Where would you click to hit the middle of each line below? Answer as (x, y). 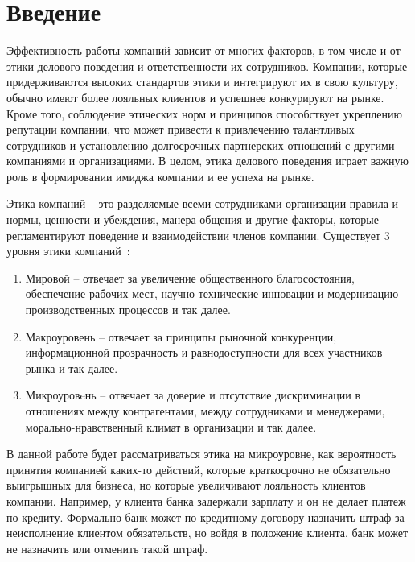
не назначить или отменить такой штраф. (107, 548)
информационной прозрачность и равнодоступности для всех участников (204, 352)
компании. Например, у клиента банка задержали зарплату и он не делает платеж (206, 500)
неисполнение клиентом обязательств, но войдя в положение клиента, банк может (207, 533)
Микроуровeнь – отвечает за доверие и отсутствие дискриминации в (193, 395)
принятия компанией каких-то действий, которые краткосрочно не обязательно (199, 469)
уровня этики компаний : (68, 251)
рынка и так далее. (72, 368)
